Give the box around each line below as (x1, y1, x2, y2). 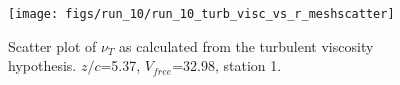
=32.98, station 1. (172, 55, 282, 76)
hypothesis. (8, 55, 77, 76)
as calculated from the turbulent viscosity (119, 35, 374, 56)
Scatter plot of (8, 35, 97, 56)
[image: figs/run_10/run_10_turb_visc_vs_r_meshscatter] (8, 7, 395, 21)
